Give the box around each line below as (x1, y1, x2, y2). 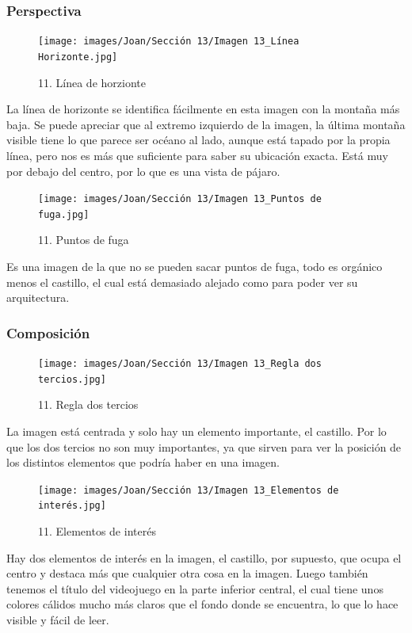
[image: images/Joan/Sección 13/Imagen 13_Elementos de (38, 484, 339, 496)
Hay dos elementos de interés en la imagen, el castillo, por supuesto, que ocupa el (6, 549, 402, 566)
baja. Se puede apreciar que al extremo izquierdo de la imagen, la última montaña (6, 116, 406, 132)
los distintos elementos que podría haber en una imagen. (6, 454, 280, 471)
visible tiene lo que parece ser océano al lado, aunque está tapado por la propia (6, 132, 391, 148)
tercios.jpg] (38, 373, 106, 385)
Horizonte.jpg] (38, 51, 118, 63)
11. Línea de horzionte (38, 74, 146, 90)
